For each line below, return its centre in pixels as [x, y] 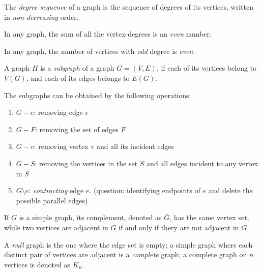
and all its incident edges [135, 146]
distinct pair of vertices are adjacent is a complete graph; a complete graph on [126, 254]
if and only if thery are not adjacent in [179, 227]
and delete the [230, 190]
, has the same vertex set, [209, 217]
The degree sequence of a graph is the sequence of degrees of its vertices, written [129, 7]
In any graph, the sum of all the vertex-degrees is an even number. [108, 34]
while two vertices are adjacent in [56, 227]
